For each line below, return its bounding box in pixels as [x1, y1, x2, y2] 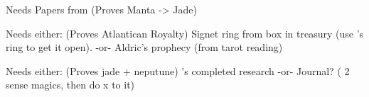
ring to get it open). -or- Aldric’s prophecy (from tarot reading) [6, 40, 283, 55]
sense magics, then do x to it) [6, 77, 135, 92]
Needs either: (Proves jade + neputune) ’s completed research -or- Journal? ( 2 [6, 63, 350, 78]
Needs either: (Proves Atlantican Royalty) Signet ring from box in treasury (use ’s [6, 25, 364, 40]
